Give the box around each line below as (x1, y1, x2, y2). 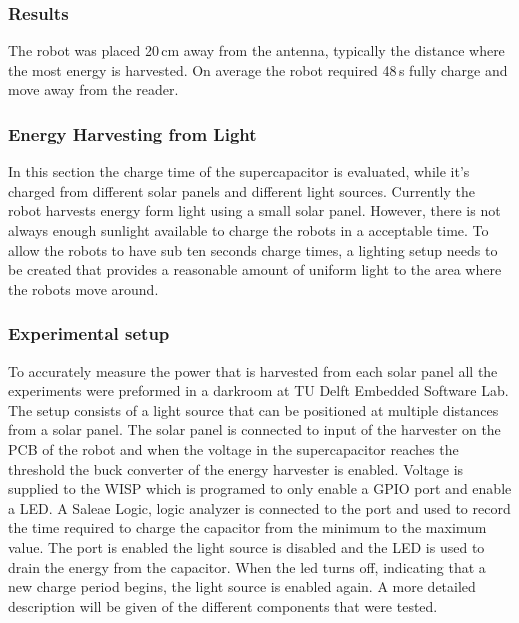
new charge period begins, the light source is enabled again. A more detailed (8, 576, 476, 597)
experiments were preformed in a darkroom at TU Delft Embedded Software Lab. (8, 380, 509, 401)
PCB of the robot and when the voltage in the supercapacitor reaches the (8, 438, 459, 459)
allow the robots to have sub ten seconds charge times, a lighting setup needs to (8, 239, 498, 260)
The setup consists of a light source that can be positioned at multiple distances (8, 399, 499, 420)
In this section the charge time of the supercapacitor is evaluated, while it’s (8, 161, 470, 182)
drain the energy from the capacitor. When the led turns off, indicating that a (8, 556, 486, 577)
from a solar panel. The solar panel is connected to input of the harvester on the (8, 419, 501, 440)
